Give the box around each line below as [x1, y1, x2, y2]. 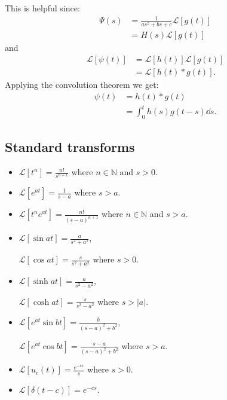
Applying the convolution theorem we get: [5, 78, 159, 90]
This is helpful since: [5, 2, 80, 14]
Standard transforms [5, 138, 135, 156]
